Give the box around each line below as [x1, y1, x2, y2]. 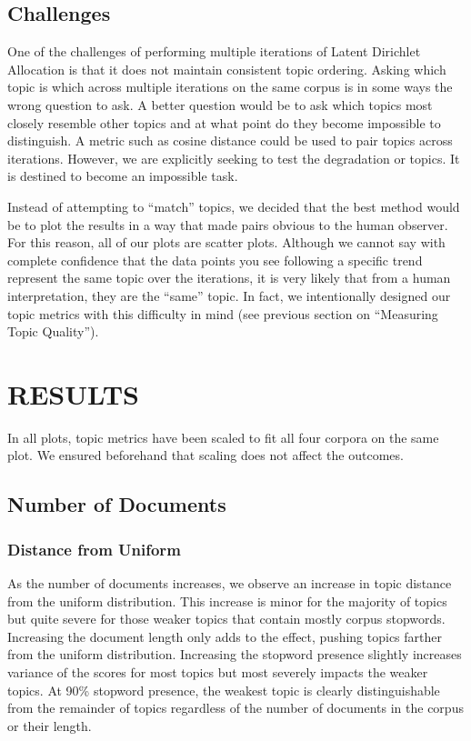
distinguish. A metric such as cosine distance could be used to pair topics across [7, 131, 453, 150]
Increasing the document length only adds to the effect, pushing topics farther [7, 626, 442, 646]
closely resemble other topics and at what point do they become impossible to [7, 113, 441, 132]
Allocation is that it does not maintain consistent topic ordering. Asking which [7, 59, 446, 78]
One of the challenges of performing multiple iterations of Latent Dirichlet [7, 42, 421, 61]
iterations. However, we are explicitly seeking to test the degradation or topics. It [7, 148, 460, 167]
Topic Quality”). [7, 322, 99, 341]
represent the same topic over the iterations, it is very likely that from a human [7, 268, 451, 287]
